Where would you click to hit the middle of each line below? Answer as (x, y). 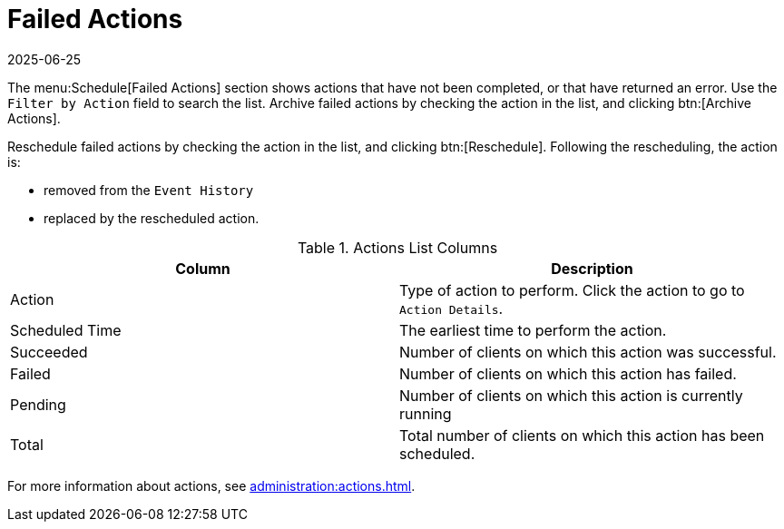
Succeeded (49, 352)
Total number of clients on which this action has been (582, 435)
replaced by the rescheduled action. (152, 218)
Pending (38, 404)
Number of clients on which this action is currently (571, 395)
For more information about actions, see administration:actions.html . (211, 485)
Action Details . (451, 308)
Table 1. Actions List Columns (397, 247)
